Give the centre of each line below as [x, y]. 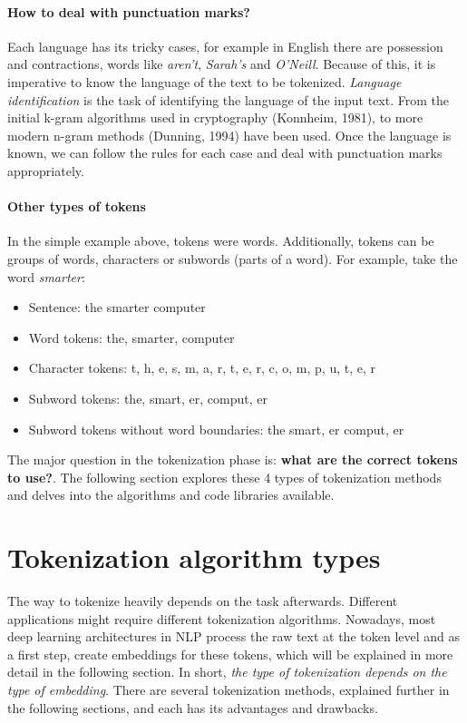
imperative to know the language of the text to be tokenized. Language [204, 81]
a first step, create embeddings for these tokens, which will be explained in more [230, 654]
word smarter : [46, 276]
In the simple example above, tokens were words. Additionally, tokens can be [221, 241]
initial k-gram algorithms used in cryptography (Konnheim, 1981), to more [215, 117]
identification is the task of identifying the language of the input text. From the [229, 99]
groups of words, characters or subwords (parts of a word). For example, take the [233, 258]
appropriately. [46, 170]
